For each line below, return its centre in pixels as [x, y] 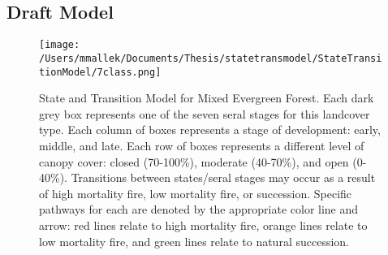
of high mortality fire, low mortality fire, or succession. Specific [196, 193]
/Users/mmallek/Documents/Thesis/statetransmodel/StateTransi [211, 58]
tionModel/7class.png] [100, 72]
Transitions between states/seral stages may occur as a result [223, 177]
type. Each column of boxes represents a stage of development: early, [210, 130]
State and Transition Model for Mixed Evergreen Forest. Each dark [207, 98]
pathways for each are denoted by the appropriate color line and [199, 209]
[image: [60, 45]
